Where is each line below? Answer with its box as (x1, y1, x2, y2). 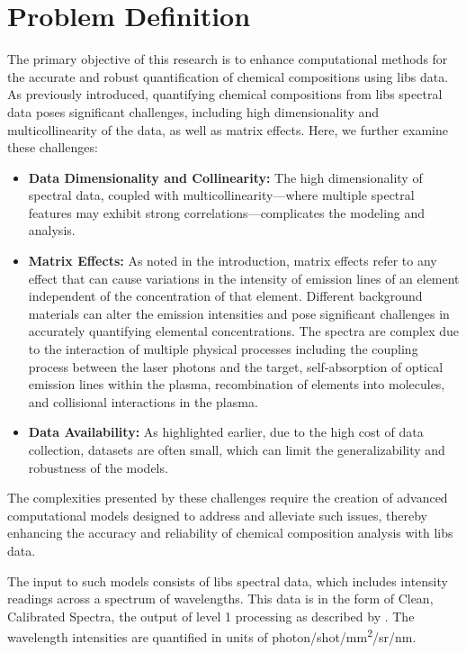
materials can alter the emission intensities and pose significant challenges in (28, 304, 450, 322)
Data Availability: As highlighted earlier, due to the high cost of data (28, 422, 424, 441)
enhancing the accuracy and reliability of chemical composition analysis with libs (7, 523, 453, 542)
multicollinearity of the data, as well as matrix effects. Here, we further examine (7, 120, 448, 139)
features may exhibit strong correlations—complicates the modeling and (28, 203, 426, 222)
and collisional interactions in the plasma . (28, 392, 258, 411)
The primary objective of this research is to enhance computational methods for (7, 50, 448, 68)
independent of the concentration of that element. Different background (28, 286, 423, 305)
